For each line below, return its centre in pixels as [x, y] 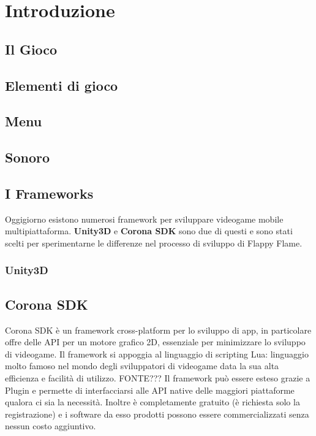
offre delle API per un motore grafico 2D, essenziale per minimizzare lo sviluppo [155, 342]
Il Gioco [31, 49]
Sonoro [28, 157]
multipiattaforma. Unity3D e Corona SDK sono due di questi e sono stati [149, 231]
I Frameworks [49, 193]
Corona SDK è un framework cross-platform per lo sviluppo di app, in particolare [158, 330]
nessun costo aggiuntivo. [51, 426]
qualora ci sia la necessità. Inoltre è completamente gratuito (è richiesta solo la [152, 402]
